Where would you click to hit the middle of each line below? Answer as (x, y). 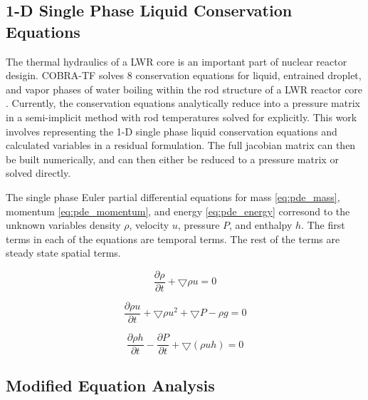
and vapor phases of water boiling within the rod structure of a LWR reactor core (184, 89)
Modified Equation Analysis (110, 385)
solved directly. (38, 173)
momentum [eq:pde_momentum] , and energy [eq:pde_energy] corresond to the (178, 211)
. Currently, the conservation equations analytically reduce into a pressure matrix (183, 103)
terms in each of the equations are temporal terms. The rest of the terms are (173, 239)
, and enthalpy (261, 225)
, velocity (149, 225)
